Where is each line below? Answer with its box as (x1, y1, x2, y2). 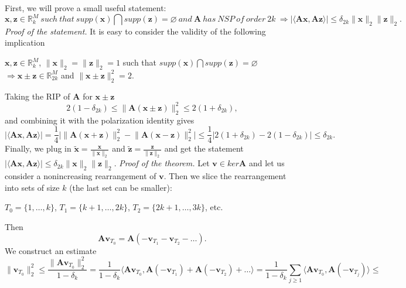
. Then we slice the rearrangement (163, 170, 286, 182)
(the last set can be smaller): (69, 181, 172, 193)
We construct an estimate (5, 244, 97, 256)
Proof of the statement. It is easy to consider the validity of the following (5, 25, 266, 37)
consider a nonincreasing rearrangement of (5, 170, 156, 182)
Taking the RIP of (5, 90, 70, 102)
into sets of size (5, 181, 60, 193)
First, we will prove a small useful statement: (5, 2, 166, 13)
